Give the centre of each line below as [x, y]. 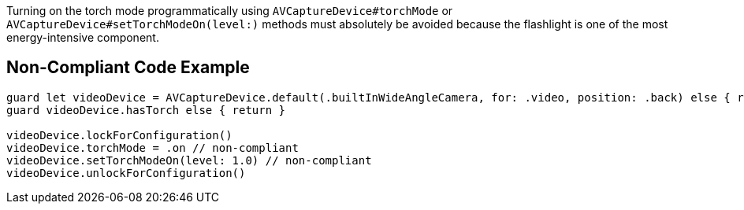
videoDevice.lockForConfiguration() [119, 135]
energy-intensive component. [83, 37]
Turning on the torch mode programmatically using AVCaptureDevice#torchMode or [230, 11]
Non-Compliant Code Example [128, 68]
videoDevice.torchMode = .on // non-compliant [153, 147]
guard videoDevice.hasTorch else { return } [146, 110]
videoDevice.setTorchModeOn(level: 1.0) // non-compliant [189, 160]
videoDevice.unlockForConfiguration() [126, 173]
